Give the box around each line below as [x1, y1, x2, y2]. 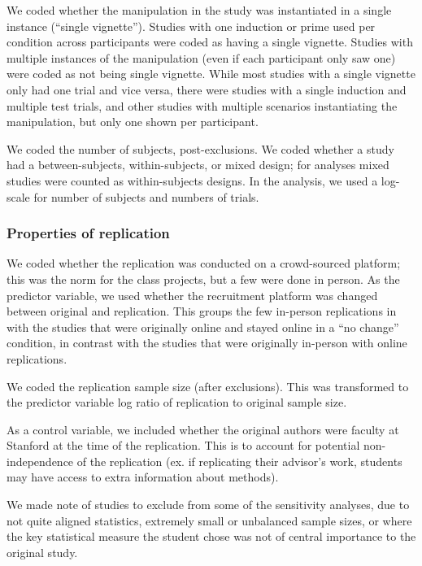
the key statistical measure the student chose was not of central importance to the [7, 528, 416, 545]
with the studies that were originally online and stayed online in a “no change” [7, 318, 399, 335]
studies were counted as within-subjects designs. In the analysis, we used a [7, 172, 378, 189]
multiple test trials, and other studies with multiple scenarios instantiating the [7, 97, 398, 114]
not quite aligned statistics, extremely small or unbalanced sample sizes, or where [7, 512, 412, 529]
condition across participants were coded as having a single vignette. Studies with [7, 33, 413, 50]
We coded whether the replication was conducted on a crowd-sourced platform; [7, 255, 401, 272]
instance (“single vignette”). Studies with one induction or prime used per [7, 17, 376, 34]
